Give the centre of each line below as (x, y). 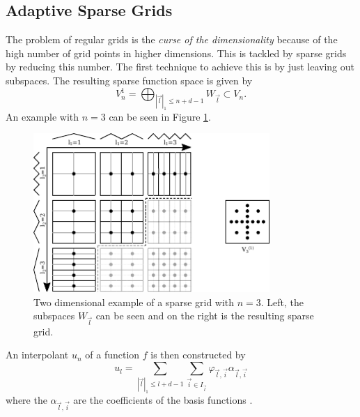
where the (26, 400)
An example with (42, 116)
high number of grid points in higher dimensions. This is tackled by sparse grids (176, 53)
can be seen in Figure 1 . (160, 116)
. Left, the (282, 302)
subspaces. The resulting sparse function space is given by (129, 80)
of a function (112, 355)
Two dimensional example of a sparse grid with (134, 302)
